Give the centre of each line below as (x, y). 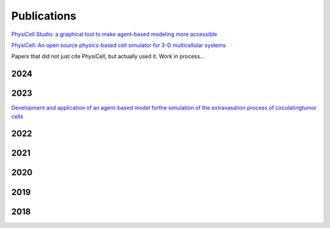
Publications (44, 16)
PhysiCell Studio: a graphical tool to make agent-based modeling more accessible (114, 34)
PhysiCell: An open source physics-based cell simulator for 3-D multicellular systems (119, 45)
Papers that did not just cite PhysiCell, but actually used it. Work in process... (108, 56)
